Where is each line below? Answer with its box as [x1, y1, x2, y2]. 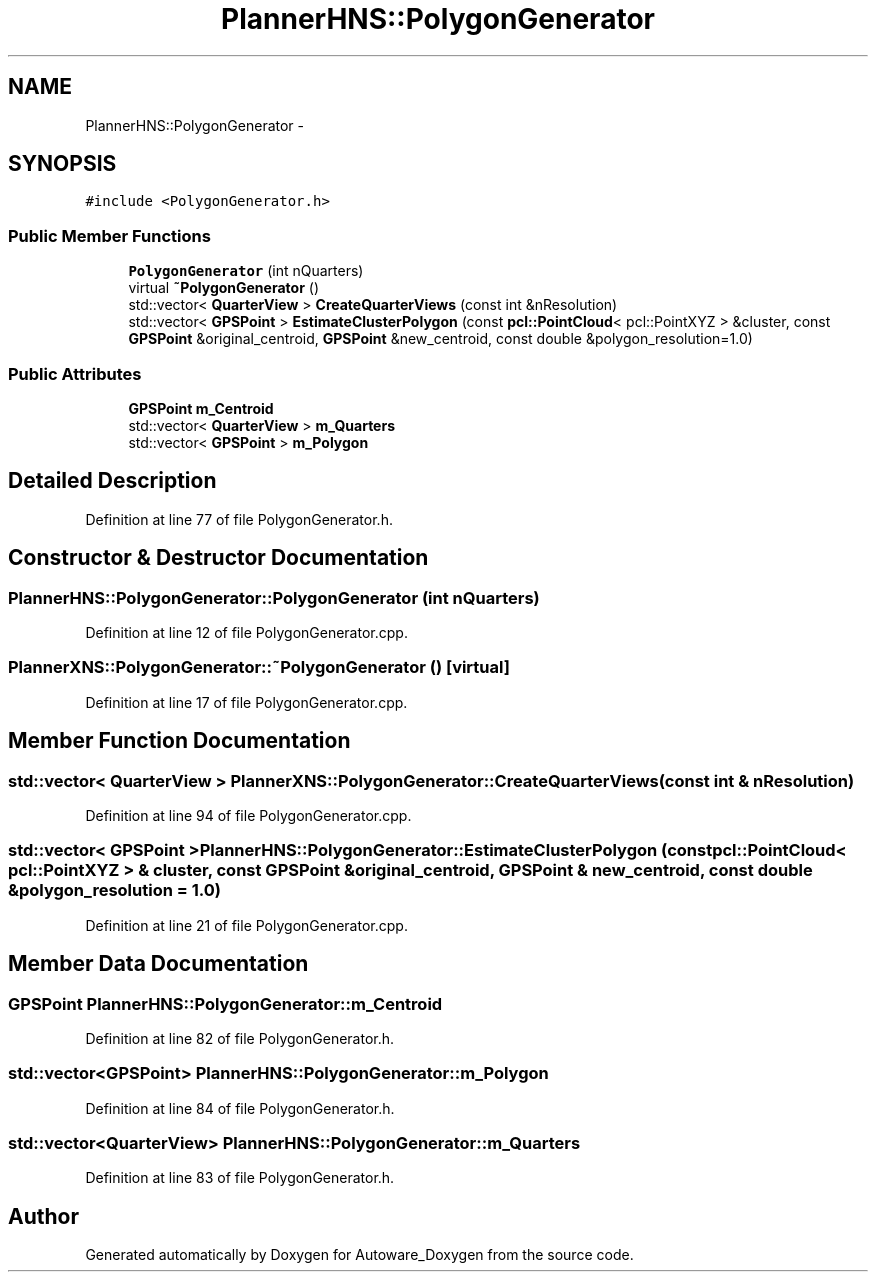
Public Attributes [8, 363, 142, 384]
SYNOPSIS [8, 151, 117, 177]
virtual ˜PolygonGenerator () [128, 279, 319, 297]
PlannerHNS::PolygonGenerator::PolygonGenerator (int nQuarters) [8, 587, 540, 608]
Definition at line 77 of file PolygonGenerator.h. [85, 510, 393, 528]
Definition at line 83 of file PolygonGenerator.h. [85, 1169, 395, 1187]
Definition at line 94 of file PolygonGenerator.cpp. [85, 806, 412, 824]
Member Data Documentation [8, 951, 309, 977]
